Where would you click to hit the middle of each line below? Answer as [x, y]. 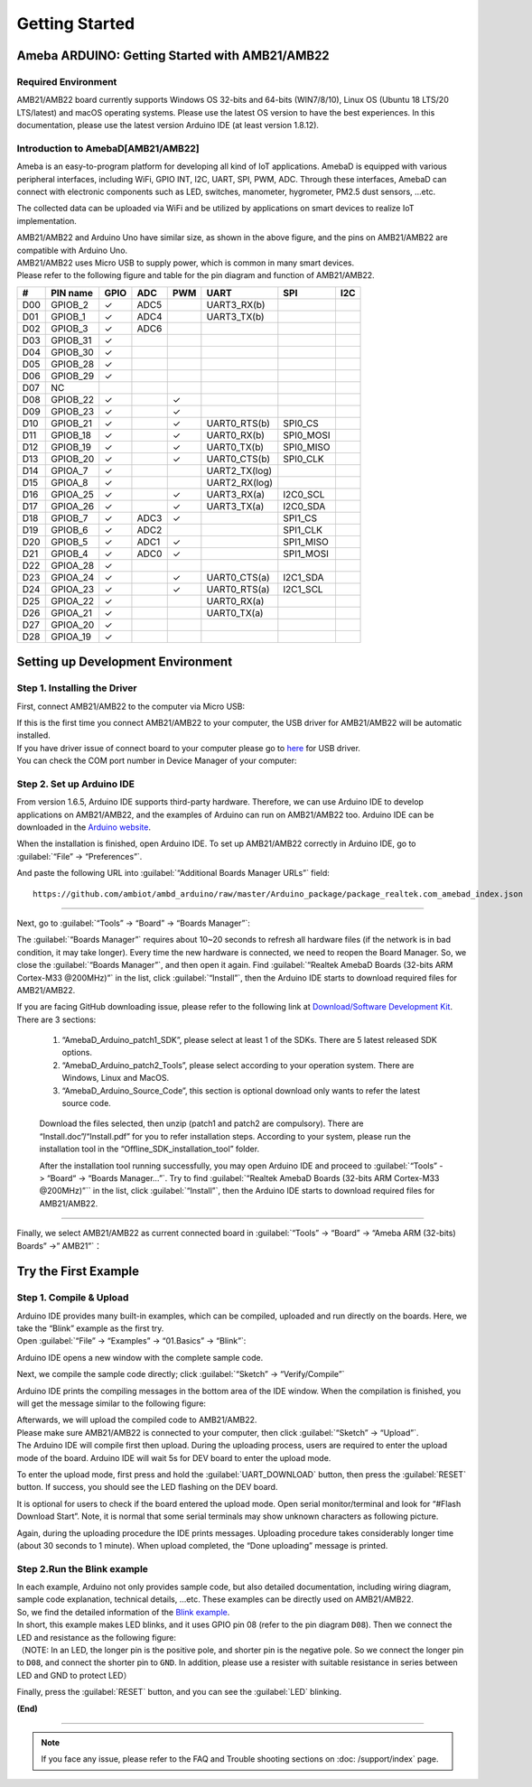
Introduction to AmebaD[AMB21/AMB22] [108, 148]
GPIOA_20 [73, 625]
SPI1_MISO [306, 542]
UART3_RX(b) [236, 304]
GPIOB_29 [73, 376]
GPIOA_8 [70, 482]
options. [77, 1053]
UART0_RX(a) [235, 600]
